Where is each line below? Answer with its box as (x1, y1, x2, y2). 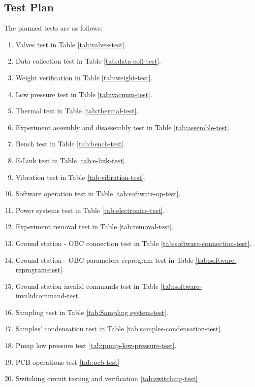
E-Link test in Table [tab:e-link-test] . (15, 155, 127, 165)
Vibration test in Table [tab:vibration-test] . (15, 172, 146, 182)
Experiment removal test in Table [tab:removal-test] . (15, 221, 174, 232)
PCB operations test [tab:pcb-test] (15, 356, 120, 367)
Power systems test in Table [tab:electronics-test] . (15, 205, 165, 215)
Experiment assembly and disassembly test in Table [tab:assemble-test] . (15, 122, 231, 132)
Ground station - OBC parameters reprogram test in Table (15, 254, 193, 265)
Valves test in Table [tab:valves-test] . (15, 39, 127, 49)
